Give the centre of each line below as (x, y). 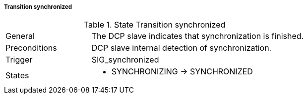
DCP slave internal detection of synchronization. (182, 48)
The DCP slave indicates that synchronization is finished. (198, 36)
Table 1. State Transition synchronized (154, 25)
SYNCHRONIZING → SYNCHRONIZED (182, 72)
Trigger (19, 60)
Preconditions (31, 48)
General (20, 36)
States (17, 76)
